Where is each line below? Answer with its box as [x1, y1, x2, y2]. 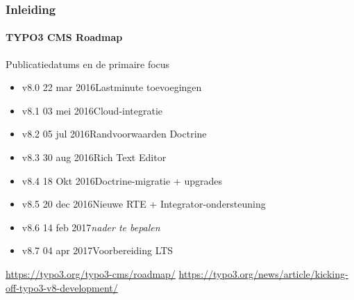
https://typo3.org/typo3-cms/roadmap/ [6, 266, 176, 281]
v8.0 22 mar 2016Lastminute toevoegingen [22, 80, 202, 94]
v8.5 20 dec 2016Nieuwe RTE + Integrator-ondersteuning [22, 197, 266, 211]
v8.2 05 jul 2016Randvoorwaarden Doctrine [22, 126, 207, 141]
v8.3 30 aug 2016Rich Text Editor [22, 150, 167, 165]
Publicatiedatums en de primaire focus [6, 56, 170, 71]
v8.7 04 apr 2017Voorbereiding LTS [22, 243, 174, 258]
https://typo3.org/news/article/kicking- [178, 266, 348, 281]
